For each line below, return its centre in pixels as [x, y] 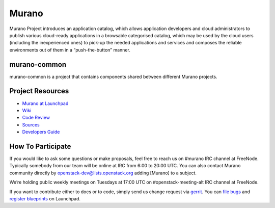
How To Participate [40, 146]
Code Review [36, 118]
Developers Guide [41, 132]
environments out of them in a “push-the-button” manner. [70, 50]
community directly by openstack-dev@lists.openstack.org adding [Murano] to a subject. [103, 173]
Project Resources [39, 91]
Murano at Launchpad [45, 103]
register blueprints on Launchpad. [45, 198]
